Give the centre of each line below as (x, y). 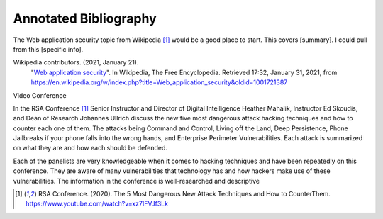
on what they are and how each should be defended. (90, 148)
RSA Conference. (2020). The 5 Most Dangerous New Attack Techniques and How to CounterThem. (184, 194)
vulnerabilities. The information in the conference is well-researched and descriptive (137, 181)
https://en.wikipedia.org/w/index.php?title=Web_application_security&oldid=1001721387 (159, 82)
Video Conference (40, 95)
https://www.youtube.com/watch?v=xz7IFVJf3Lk (97, 204)
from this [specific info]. (48, 49)
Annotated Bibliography (85, 18)
